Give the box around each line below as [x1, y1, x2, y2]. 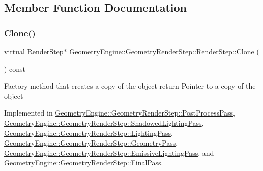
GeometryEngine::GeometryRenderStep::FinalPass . [4, 157, 163, 168]
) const [4, 63, 26, 74]
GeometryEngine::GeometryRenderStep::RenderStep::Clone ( [69, 46, 259, 56]
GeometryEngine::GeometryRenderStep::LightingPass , [4, 127, 173, 138]
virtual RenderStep [4, 46, 64, 56]
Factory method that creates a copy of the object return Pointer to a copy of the [4, 80, 256, 91]
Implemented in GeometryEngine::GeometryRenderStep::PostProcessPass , [4, 107, 236, 118]
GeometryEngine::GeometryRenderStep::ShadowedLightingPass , [4, 117, 204, 128]
